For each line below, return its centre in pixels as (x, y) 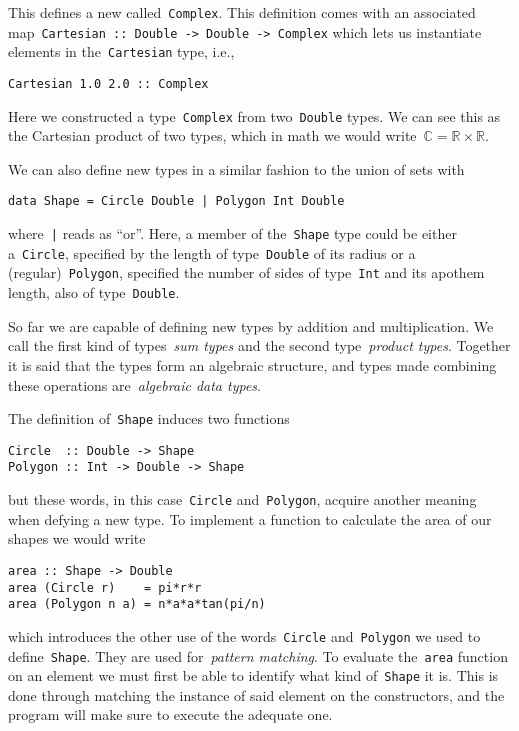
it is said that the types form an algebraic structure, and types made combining (252, 364)
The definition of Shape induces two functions (149, 418)
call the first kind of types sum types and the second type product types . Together (259, 345)
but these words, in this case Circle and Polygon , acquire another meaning (242, 499)
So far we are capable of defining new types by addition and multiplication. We (251, 325)
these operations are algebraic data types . (134, 384)
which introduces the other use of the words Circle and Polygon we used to (244, 635)
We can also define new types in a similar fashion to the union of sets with (236, 168)
